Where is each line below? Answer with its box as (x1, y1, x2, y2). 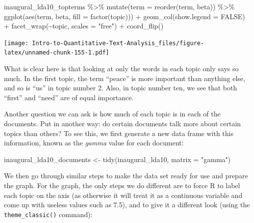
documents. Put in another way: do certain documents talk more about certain (4, 118, 241, 129)
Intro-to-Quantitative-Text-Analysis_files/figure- (32, 39, 204, 47)
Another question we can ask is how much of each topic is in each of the (4, 109, 221, 119)
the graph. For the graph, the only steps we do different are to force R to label (4, 180, 240, 191)
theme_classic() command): (4, 209, 93, 219)
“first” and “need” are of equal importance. (4, 92, 134, 102)
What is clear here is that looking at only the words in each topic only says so (4, 63, 239, 74)
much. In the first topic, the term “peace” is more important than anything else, (4, 73, 245, 83)
